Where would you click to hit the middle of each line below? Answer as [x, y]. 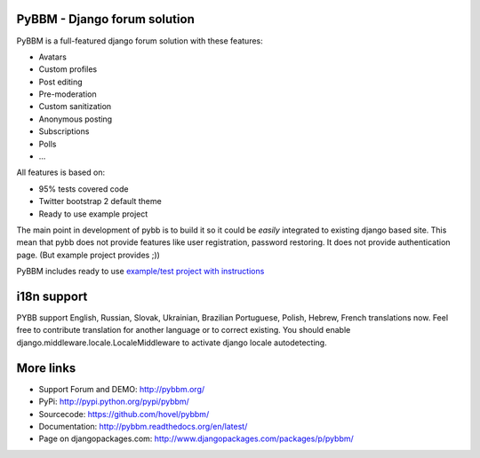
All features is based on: [61, 172]
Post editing [61, 82]
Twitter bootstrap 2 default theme [100, 201]
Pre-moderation [68, 94]
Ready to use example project [93, 214]
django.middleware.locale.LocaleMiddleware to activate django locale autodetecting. [172, 343]
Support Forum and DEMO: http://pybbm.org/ [122, 389]
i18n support [52, 296]
